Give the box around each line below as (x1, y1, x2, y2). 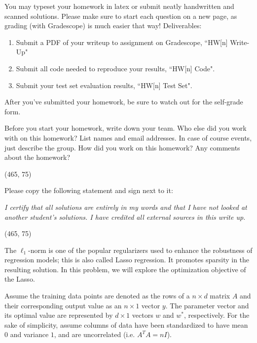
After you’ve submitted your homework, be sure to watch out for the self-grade (4, 97, 243, 107)
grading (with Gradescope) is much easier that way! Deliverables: (4, 20, 202, 31)
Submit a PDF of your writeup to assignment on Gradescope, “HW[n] (16, 37, 228, 47)
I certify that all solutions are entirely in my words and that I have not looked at (4, 201, 247, 212)
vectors (132, 310, 153, 320)
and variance (10, 329, 49, 340)
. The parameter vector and (165, 300, 249, 310)
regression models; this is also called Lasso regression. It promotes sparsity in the (4, 254, 250, 265)
